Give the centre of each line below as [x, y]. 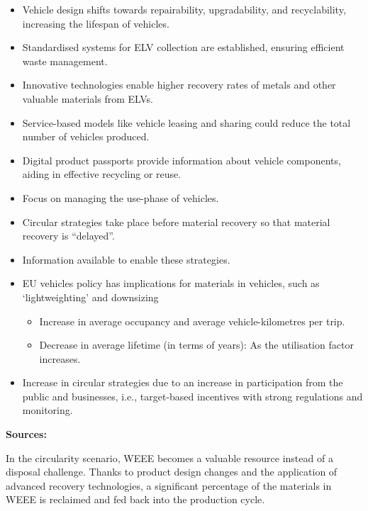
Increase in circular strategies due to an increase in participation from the [183, 382]
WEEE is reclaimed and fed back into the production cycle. [135, 499]
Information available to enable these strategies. [126, 259]
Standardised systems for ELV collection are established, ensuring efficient [183, 47]
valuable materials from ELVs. [88, 98]
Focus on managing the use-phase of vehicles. [121, 197]
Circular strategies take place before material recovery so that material [176, 221]
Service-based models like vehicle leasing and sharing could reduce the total [186, 122]
